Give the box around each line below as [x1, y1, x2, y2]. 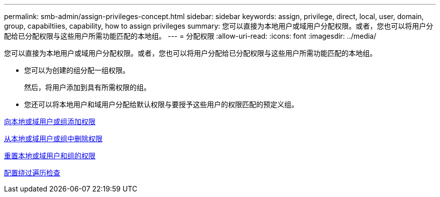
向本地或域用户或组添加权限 [4, 117, 95, 126]
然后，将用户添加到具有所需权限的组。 [24, 83, 151, 91]
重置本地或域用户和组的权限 [4, 151, 95, 160]
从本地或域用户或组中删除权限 [4, 134, 102, 143]
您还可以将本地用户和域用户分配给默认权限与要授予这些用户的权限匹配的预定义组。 [24, 100, 298, 109]
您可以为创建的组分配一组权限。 [24, 66, 130, 74]
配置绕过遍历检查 [4, 168, 60, 177]
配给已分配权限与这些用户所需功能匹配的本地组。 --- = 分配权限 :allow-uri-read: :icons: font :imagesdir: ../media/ [4, 32, 377, 40]
